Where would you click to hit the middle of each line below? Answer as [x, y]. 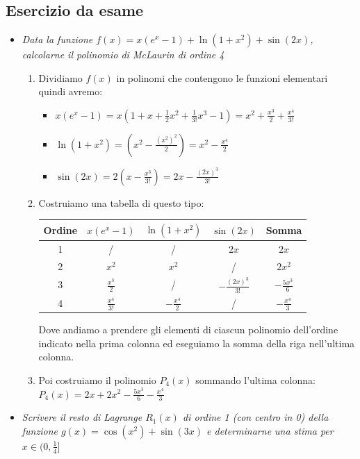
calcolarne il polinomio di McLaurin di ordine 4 [123, 55]
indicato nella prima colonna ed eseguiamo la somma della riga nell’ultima [197, 343]
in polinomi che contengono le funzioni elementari [222, 77]
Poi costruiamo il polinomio [97, 379]
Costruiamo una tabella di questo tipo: [121, 202]
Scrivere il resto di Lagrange [82, 417]
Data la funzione [57, 39]
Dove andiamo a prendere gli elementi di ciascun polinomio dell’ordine [188, 329]
